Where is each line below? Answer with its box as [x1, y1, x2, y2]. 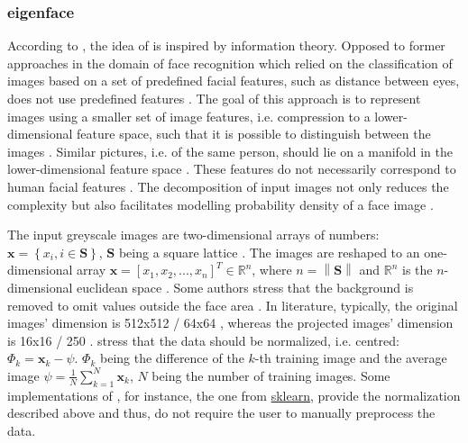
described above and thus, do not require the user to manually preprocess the [7, 403, 436, 422]
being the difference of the [99, 348, 244, 367]
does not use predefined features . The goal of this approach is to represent [7, 89, 421, 107]
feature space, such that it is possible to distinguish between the [77, 124, 431, 143]
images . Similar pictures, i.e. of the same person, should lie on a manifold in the [7, 141, 454, 160]
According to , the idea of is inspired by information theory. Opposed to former [7, 36, 445, 55]
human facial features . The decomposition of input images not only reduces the [7, 176, 449, 195]
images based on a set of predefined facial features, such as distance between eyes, [7, 71, 460, 90]
